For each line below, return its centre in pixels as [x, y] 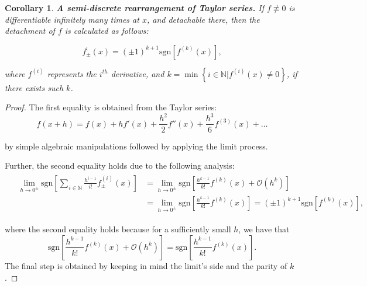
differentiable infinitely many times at [72, 19]
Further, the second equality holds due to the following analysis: [120, 165]
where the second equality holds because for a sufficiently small [118, 229]
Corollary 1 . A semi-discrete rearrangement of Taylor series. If [135, 8]
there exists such [34, 87]
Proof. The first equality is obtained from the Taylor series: [111, 107]
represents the [72, 73]
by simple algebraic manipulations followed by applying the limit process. [136, 146]
